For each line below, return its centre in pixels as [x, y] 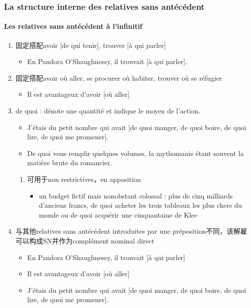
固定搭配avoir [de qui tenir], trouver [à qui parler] [91, 45]
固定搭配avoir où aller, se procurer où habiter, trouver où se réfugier [119, 77]
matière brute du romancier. [70, 163]
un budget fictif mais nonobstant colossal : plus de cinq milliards [136, 195]
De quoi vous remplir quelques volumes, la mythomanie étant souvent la [136, 153]
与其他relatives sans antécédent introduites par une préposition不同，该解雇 [131, 231]
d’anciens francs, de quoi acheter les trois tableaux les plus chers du [140, 205]
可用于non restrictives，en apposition [84, 179]
